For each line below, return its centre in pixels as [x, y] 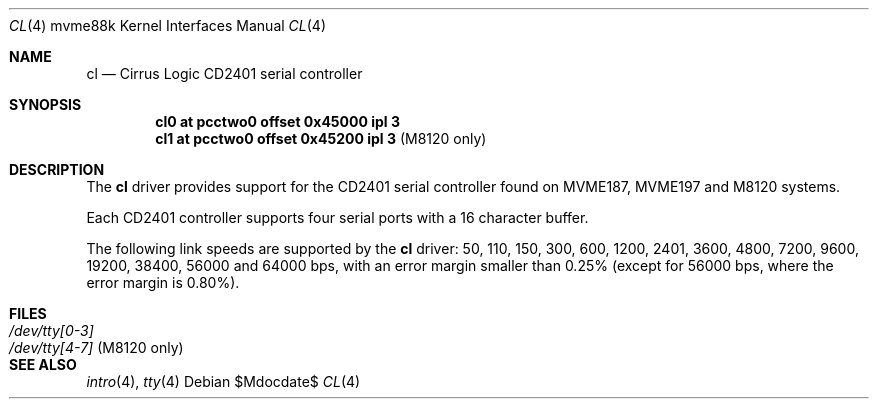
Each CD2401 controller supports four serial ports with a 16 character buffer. [337, 217]
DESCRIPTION [57, 169]
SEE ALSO [43, 364]
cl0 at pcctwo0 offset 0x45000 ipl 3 [277, 121]
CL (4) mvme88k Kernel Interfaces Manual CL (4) [167, 25]
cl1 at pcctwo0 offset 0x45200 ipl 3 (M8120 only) [321, 138]
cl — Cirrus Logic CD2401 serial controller [224, 73]
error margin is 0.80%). [163, 282]
